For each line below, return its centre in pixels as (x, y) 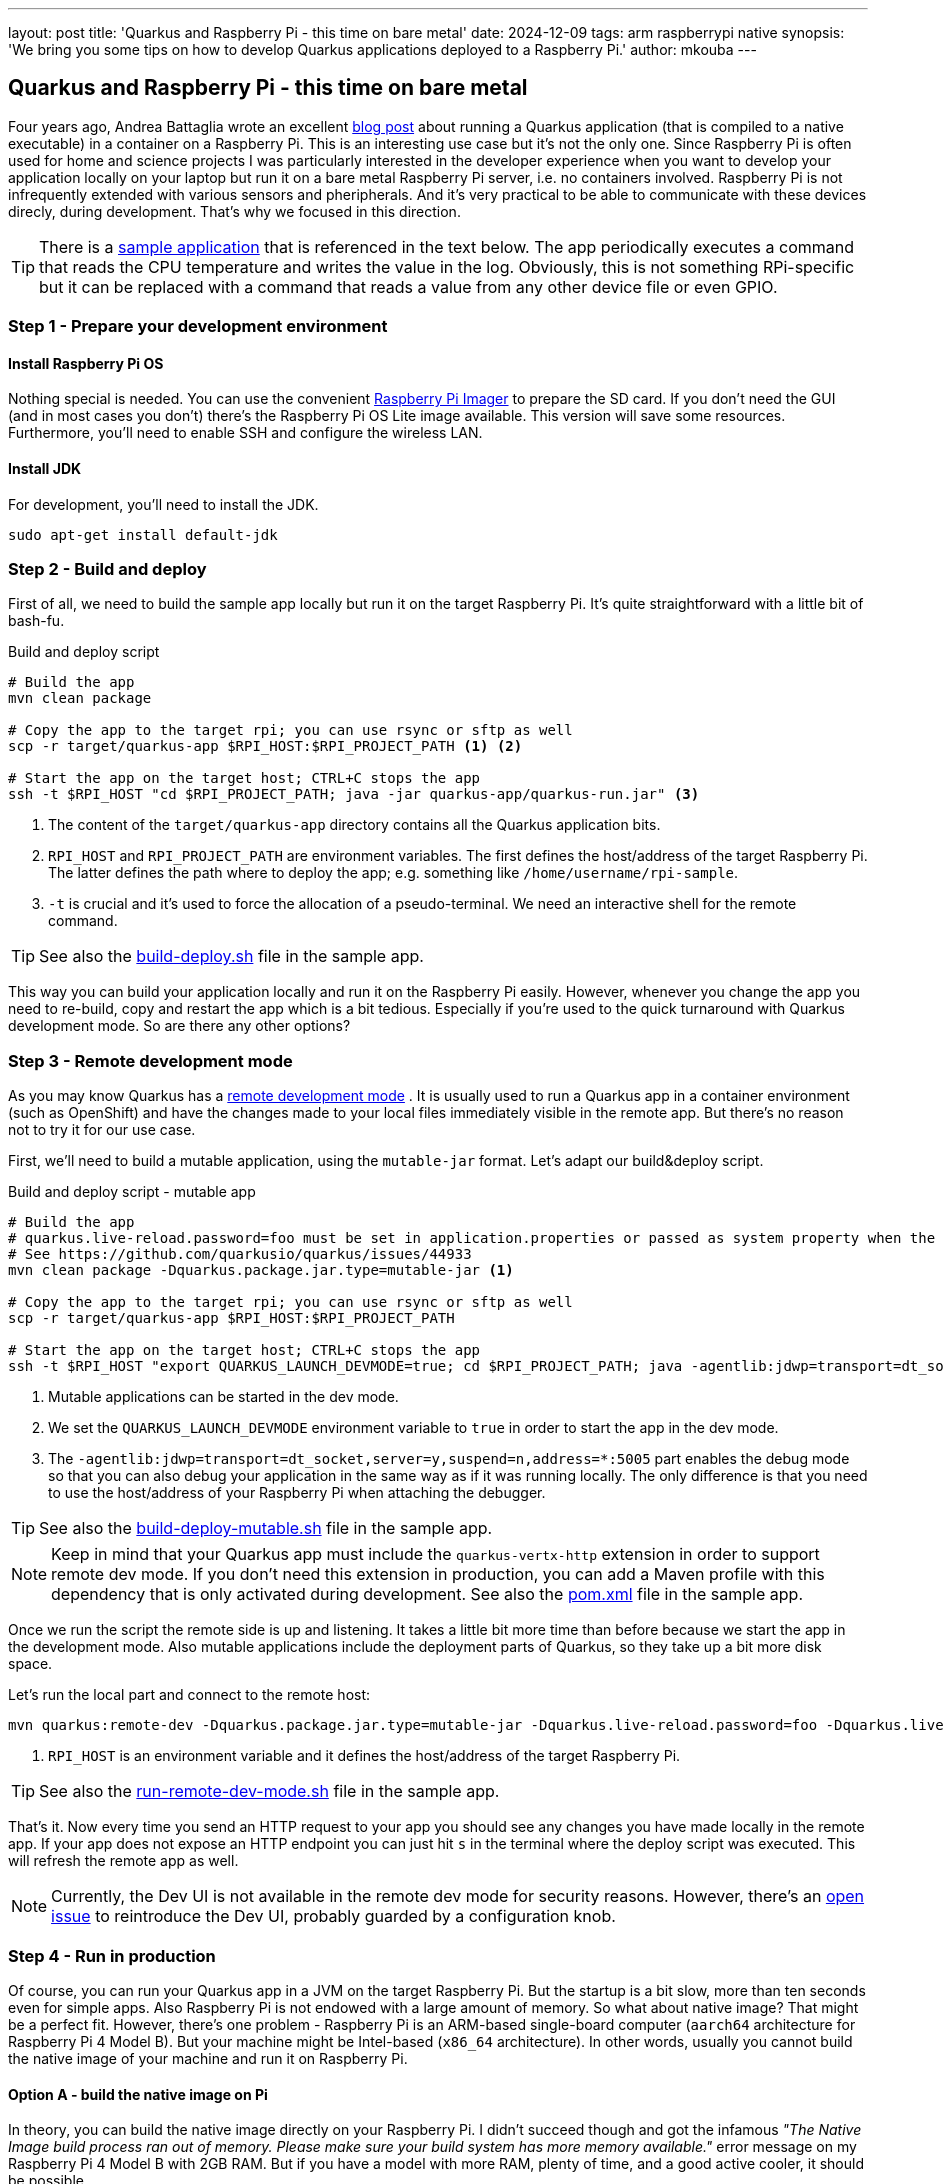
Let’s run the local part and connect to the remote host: (189, 1695)
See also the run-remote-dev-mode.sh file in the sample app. (269, 1791)
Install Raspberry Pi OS (86, 363)
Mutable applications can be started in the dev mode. (223, 1397)
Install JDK (45, 469)
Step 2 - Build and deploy (107, 569)
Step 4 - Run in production (112, 1955)
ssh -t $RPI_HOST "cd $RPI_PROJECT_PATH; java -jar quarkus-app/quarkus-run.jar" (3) (354, 794)
